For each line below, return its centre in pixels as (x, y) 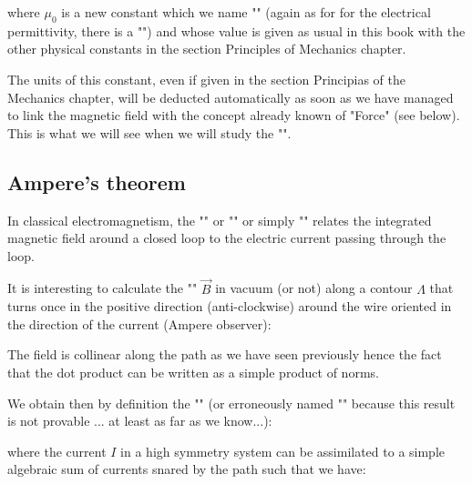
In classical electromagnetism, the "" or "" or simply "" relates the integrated (220, 220)
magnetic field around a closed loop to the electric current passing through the (227, 238)
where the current (57, 451)
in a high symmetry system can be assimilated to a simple (283, 451)
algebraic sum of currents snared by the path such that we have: (187, 469)
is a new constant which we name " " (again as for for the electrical (246, 12)
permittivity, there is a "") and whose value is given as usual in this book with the (236, 30)
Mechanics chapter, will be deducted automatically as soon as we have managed (231, 97)
